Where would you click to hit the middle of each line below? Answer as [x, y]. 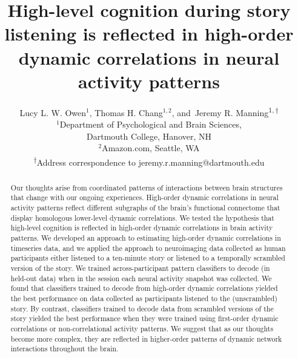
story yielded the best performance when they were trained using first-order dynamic [144, 318]
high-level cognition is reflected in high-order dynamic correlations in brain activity [142, 228]
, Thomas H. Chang [126, 112]
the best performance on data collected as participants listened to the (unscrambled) [144, 298]
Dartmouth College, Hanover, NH [149, 136]
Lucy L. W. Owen [53, 112]
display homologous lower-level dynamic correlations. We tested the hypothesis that [142, 217]
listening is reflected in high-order [149, 34]
